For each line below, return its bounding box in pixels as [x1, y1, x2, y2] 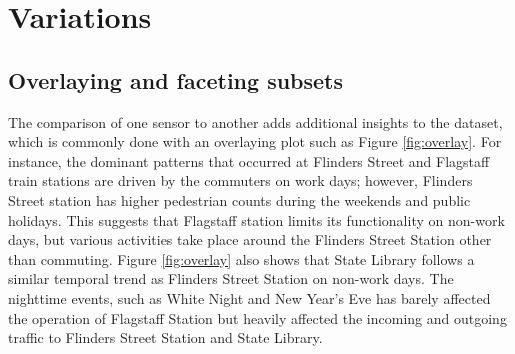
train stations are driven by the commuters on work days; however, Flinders [8, 170, 473, 191]
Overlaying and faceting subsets [8, 64, 344, 95]
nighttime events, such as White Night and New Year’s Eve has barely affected [8, 287, 491, 308]
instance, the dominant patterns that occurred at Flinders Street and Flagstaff [8, 150, 490, 171]
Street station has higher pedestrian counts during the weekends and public [8, 189, 471, 210]
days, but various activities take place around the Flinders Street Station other [8, 229, 492, 250]
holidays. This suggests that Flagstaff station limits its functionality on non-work [8, 209, 505, 230]
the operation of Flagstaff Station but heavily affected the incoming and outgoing [8, 307, 507, 328]
